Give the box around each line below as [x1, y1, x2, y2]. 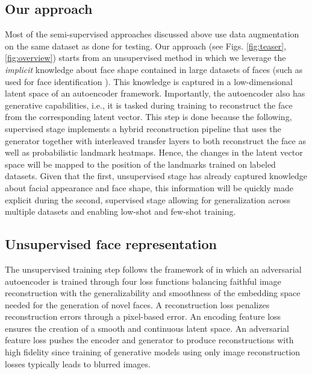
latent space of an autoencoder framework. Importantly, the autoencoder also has [5, 87, 305, 100]
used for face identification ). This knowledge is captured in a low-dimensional [5, 75, 293, 87]
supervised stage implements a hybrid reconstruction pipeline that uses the [5, 122, 281, 135]
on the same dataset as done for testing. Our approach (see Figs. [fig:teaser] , [5, 39, 287, 52]
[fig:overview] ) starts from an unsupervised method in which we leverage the [5, 51, 286, 64]
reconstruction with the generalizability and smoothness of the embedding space [5, 287, 301, 299]
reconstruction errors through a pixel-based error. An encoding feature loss [5, 310, 281, 323]
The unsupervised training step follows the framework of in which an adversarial [5, 262, 302, 275]
